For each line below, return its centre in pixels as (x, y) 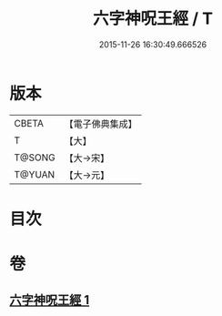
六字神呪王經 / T (153, 19)
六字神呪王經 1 (50, 300)
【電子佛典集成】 (101, 124)
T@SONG (35, 158)
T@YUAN (35, 174)
